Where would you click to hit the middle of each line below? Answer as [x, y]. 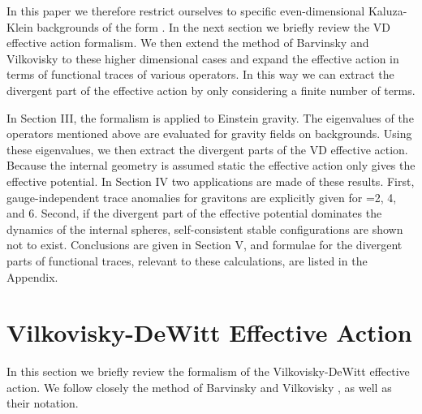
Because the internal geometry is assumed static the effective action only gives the [211, 165]
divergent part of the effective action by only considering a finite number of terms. [211, 90]
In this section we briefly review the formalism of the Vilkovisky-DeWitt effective [208, 371]
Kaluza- [388, 11]
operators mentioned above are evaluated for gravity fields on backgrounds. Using [209, 134]
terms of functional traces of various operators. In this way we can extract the [200, 74]
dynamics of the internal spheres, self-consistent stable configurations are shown [205, 229]
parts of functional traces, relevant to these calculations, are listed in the [187, 260]
